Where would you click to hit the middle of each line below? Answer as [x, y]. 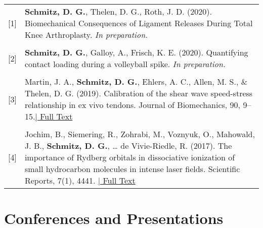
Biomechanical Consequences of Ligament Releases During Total [139, 23]
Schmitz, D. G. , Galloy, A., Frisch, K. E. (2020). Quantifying [136, 52]
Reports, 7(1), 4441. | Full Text [80, 180]
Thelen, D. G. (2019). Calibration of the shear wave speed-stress [139, 93]
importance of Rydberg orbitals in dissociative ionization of [130, 157]
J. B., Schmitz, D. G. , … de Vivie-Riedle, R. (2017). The [128, 146]
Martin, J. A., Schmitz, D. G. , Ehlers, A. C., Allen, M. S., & [136, 81]
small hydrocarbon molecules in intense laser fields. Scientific [132, 169]
